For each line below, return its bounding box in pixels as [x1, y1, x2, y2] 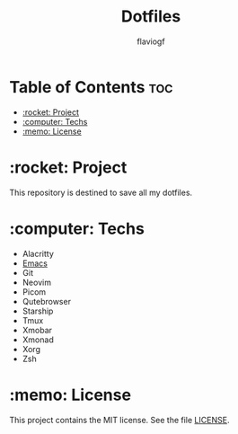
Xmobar [22, 324, 52, 335]
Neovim [22, 277, 52, 288]
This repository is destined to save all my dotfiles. [9, 187, 193, 198]
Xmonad [22, 334, 54, 345]
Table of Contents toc [9, 76, 173, 97]
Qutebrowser [22, 296, 72, 306]
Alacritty [22, 248, 54, 259]
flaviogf [137, 36, 165, 47]
